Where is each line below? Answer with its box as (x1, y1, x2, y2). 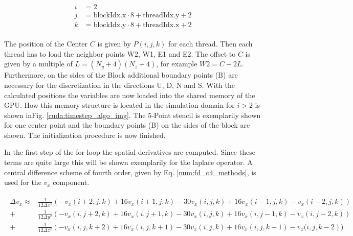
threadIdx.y (143, 12, 180, 19)
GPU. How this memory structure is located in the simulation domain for (4, 100, 235, 110)
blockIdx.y (93, 21, 126, 29)
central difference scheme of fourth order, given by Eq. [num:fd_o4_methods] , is (4, 167, 256, 177)
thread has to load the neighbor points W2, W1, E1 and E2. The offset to (4, 48, 236, 59)
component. (53, 177, 90, 187)
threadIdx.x (143, 21, 180, 29)
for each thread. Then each (168, 38, 253, 49)
